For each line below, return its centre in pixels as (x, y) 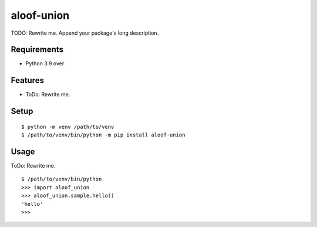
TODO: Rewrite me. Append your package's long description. (85, 33)
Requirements (37, 50)
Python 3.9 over (45, 64)
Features (27, 80)
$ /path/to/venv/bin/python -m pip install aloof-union (103, 135)
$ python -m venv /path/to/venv (68, 127)
